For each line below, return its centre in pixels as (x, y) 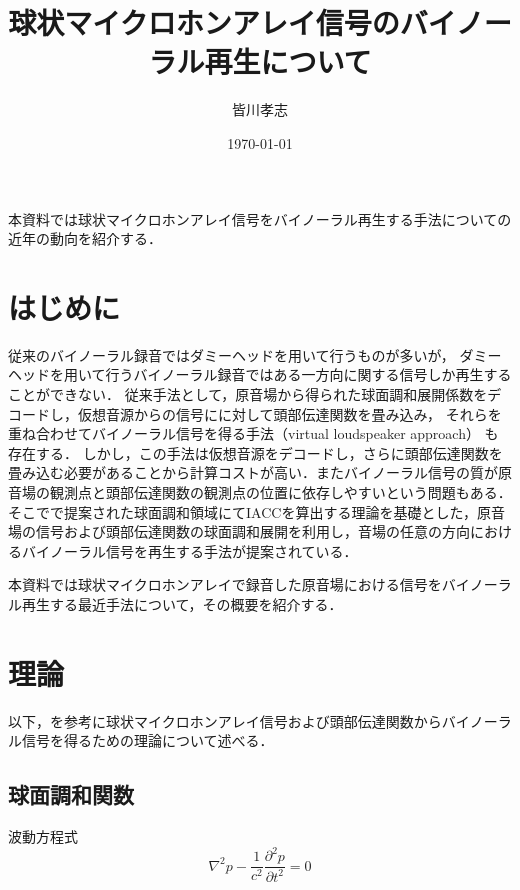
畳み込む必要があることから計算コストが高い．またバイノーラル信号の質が (253, 472)
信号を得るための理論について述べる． (147, 740)
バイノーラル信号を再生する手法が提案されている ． (189, 550)
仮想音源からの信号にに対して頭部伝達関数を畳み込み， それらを (289, 413)
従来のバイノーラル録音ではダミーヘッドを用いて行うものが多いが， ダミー (255, 354)
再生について (288, 61)
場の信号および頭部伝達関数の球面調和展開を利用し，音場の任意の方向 (239, 531)
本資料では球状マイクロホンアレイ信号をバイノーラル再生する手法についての (260, 218)
